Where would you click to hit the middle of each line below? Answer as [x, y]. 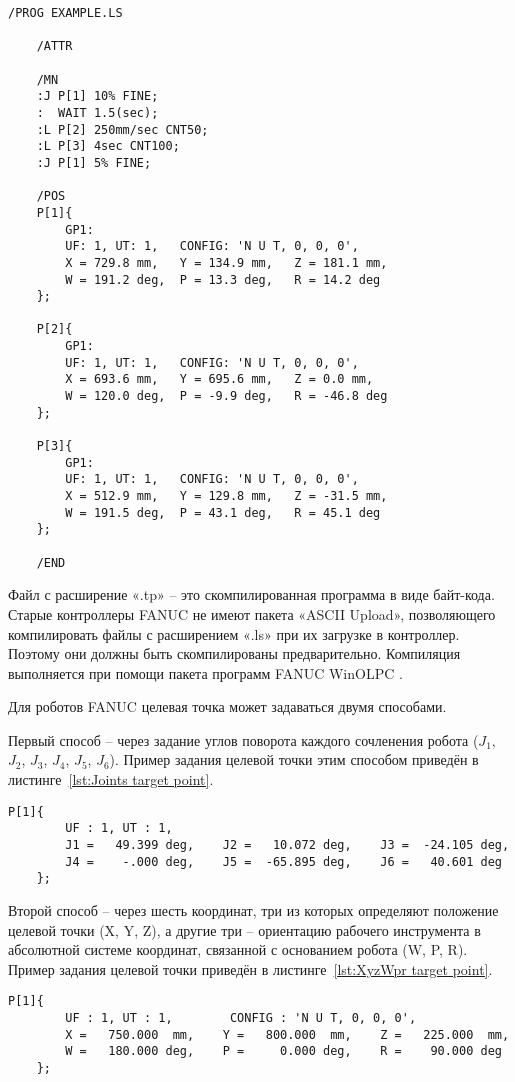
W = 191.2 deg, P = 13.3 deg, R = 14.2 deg [223, 279]
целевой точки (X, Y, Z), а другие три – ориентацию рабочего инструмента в [244, 929]
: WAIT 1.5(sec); [97, 112]
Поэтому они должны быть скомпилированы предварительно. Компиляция [234, 653]
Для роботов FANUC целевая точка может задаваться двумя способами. [227, 706]
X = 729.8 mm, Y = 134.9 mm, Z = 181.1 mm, [226, 262]
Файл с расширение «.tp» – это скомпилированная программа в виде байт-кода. [251, 594]
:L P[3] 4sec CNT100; [108, 146]
